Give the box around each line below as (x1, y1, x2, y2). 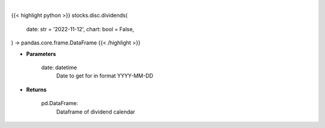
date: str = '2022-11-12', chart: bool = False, (26, 25, 135, 32)
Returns (26, 86, 47, 93)
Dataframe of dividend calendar (56, 108, 135, 115)
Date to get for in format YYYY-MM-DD (56, 72, 153, 79)
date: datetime (41, 64, 78, 71)
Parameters (26, 50, 57, 57)
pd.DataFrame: (41, 100, 78, 107)
